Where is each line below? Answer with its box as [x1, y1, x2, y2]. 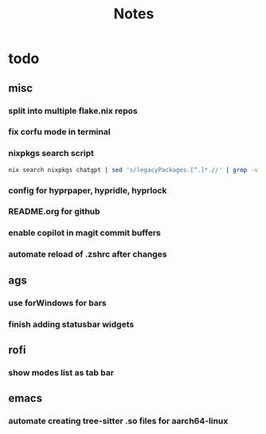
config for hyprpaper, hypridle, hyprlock [8, 185, 167, 196]
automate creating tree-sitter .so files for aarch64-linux [8, 416, 229, 427]
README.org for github [8, 206, 101, 217]
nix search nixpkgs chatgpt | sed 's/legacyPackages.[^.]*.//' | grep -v [8, 166, 259, 174]
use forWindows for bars [8, 297, 107, 308]
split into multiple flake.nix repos [8, 105, 138, 116]
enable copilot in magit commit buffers [8, 228, 161, 239]
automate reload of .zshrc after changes [8, 248, 167, 260]
